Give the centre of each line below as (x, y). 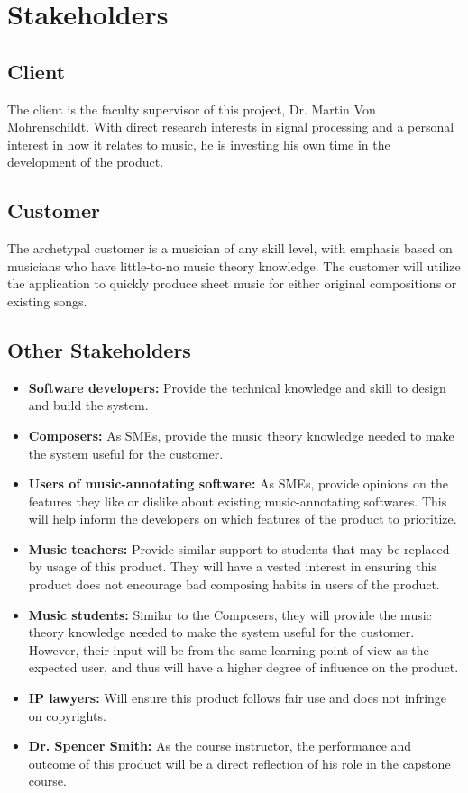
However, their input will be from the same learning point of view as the (229, 649)
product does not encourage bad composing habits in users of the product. (234, 584)
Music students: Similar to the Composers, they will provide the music (230, 614)
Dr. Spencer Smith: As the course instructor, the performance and (220, 746)
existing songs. (47, 301)
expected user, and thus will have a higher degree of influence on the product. (243, 667)
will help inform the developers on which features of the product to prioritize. (243, 519)
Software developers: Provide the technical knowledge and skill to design (237, 387)
